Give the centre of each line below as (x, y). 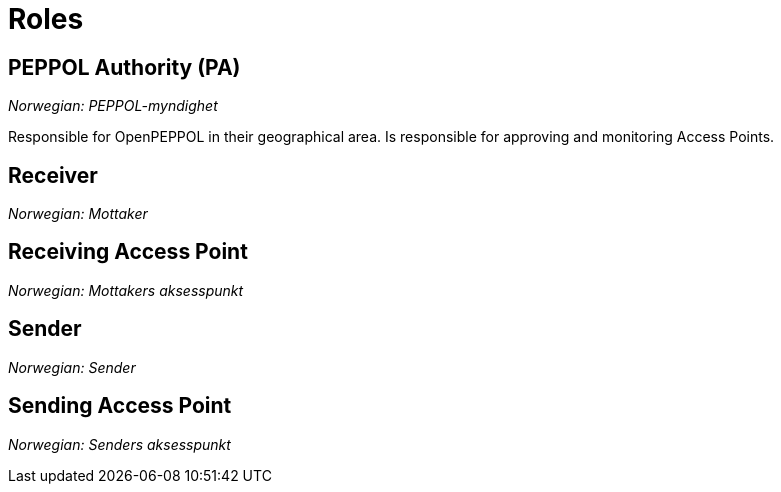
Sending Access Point (120, 406)
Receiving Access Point (128, 252)
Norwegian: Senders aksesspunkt (119, 444)
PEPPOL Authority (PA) (124, 67)
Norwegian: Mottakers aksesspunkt (126, 290)
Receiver (53, 175)
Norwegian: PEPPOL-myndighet (113, 106)
